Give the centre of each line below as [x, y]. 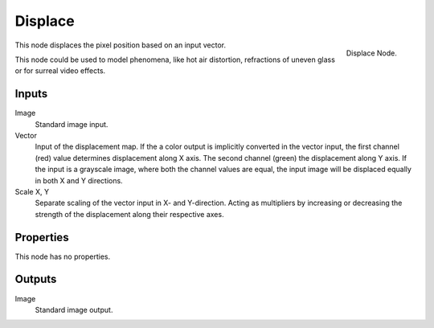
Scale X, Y [32, 191]
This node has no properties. [63, 256]
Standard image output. [74, 310]
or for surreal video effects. [60, 71]
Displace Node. [371, 53]
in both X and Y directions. [79, 180]
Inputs [31, 94]
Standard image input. [72, 124]
